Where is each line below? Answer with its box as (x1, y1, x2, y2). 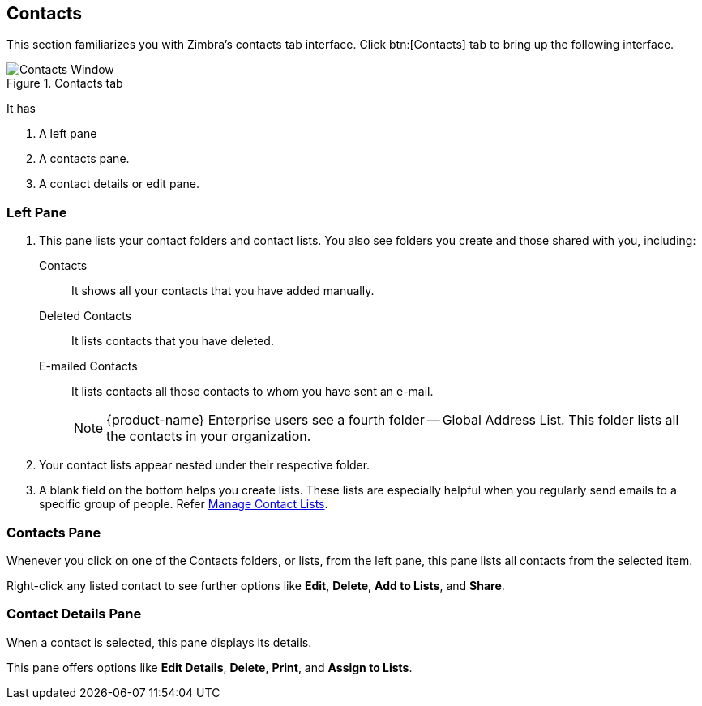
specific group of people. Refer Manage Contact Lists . (39, 497, 328, 511)
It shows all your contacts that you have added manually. (71, 284, 375, 298)
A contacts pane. (39, 152, 130, 166)
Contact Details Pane (6, 605, 142, 623)
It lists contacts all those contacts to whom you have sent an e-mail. (71, 384, 434, 399)
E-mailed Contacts (39, 359, 138, 374)
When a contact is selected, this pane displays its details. (6, 635, 312, 649)
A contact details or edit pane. (39, 177, 199, 191)
